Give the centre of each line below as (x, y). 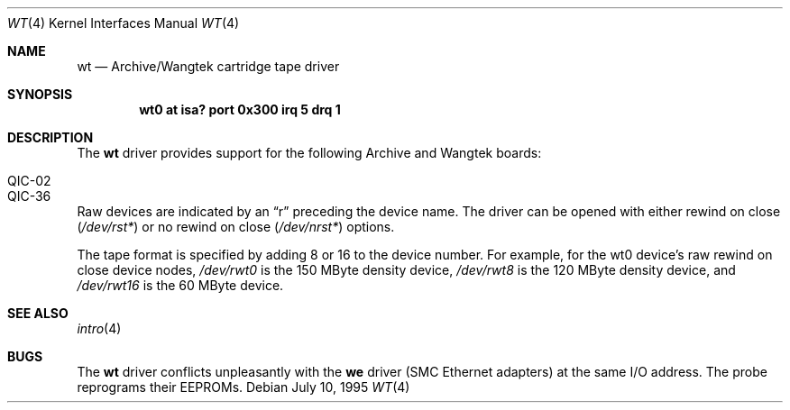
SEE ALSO (38, 313)
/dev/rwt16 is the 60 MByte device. (180, 285)
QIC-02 (29, 181)
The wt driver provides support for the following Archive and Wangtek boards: (309, 153)
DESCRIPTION (51, 137)
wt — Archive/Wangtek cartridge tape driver (208, 66)
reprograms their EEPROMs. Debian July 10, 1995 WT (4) (243, 387)
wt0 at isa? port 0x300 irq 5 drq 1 (240, 109)
